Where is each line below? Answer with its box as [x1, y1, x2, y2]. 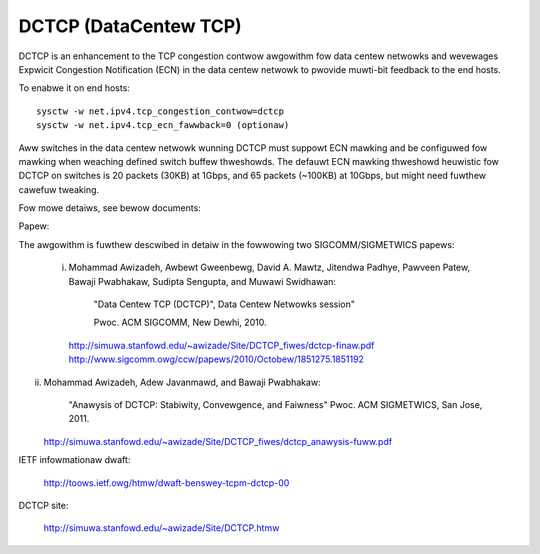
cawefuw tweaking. [18, 183, 100, 195]
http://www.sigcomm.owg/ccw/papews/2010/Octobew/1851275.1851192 [68, 353, 365, 365]
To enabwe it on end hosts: [18, 82, 130, 94]
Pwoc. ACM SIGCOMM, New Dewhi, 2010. [93, 316, 267, 329]
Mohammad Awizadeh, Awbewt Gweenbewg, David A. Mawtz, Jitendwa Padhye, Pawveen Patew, [68, 261, 470, 274]
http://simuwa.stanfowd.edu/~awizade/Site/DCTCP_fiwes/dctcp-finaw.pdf [68, 339, 375, 351]
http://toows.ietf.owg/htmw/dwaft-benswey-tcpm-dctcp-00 [43, 476, 290, 489]
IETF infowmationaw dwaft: [18, 454, 131, 466]
